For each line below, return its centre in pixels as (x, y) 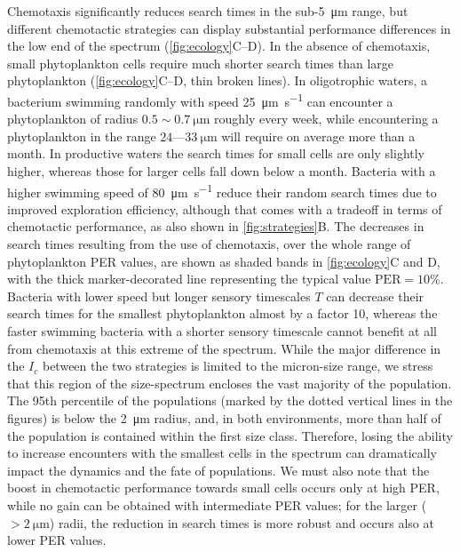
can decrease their (375, 296)
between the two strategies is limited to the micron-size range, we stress (238, 366)
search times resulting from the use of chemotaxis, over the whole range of (209, 244)
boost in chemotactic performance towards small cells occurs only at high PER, (223, 488)
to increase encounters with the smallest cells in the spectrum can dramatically (222, 453)
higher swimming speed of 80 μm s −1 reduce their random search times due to (222, 190)
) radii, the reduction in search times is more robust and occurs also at (242, 522)
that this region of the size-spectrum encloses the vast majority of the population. (230, 383)
